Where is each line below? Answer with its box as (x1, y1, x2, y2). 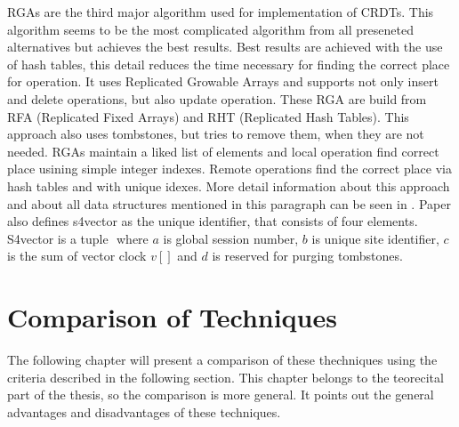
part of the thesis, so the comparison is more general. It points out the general (7, 385, 434, 404)
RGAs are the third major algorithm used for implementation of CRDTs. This (7, 3, 434, 20)
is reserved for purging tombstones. (212, 246, 403, 265)
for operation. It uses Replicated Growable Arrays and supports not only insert (7, 72, 439, 91)
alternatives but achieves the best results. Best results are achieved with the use (7, 37, 443, 56)
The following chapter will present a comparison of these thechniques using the (7, 350, 438, 369)
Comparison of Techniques (7, 299, 337, 335)
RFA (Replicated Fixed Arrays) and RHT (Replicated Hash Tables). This (7, 107, 409, 125)
